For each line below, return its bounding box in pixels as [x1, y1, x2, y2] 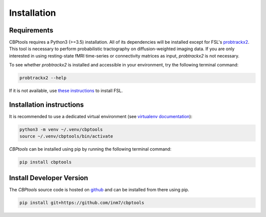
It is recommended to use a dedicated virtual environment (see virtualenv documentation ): [9, 114, 193, 120]
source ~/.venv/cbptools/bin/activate [19, 133, 113, 139]
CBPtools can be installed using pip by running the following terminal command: [9, 146, 172, 152]
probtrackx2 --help [19, 75, 66, 81]
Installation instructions [9, 101, 84, 109]
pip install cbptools [19, 159, 72, 165]
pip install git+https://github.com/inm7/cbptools [19, 200, 145, 205]
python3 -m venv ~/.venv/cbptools [19, 127, 103, 132]
